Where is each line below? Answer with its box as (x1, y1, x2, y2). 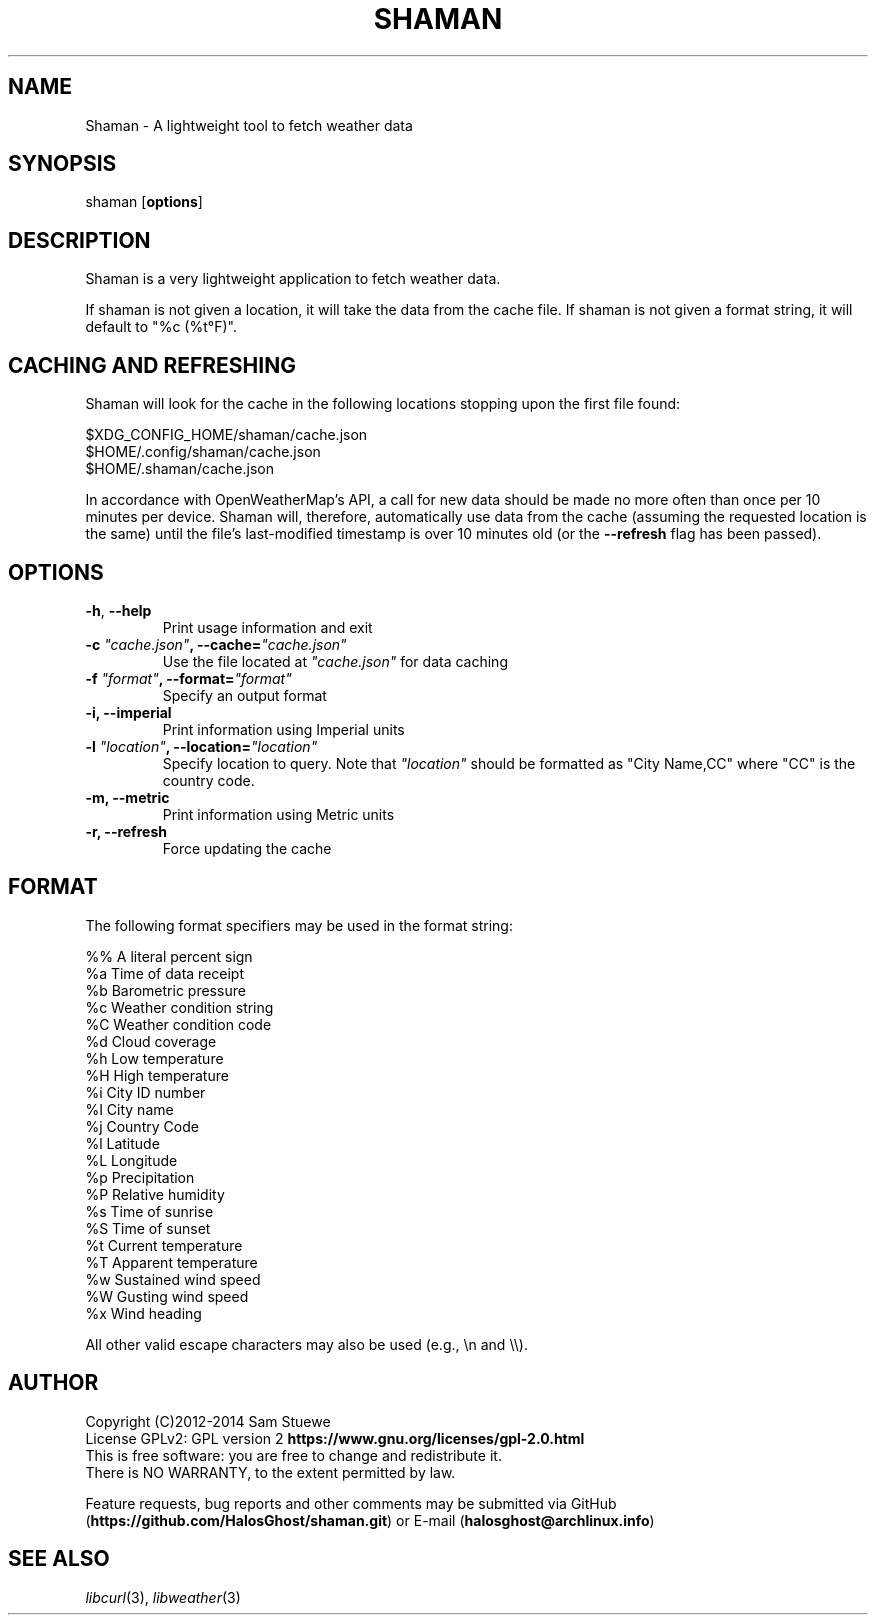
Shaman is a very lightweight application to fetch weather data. (85, 270, 501, 288)
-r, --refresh (85, 822, 167, 840)
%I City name (85, 1100, 174, 1118)
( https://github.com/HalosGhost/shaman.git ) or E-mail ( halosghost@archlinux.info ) (85, 1511, 655, 1529)
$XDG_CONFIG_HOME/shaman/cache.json (85, 426, 368, 444)
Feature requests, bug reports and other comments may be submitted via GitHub (85, 1494, 617, 1512)
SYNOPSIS (8, 151, 117, 177)
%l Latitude (85, 1134, 160, 1152)
